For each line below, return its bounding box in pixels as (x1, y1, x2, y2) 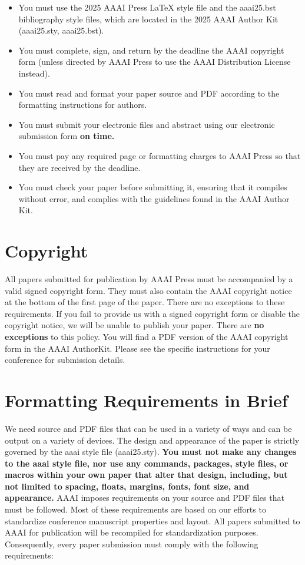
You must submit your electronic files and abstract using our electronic (18, 118, 275, 130)
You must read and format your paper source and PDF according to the (18, 87, 280, 99)
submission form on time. (18, 130, 115, 142)
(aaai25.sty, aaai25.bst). (18, 24, 104, 37)
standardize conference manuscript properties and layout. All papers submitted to (5, 514, 300, 527)
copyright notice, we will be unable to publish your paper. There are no (5, 319, 264, 331)
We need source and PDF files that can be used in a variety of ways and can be (5, 422, 292, 434)
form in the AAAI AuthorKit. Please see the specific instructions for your (5, 342, 270, 354)
